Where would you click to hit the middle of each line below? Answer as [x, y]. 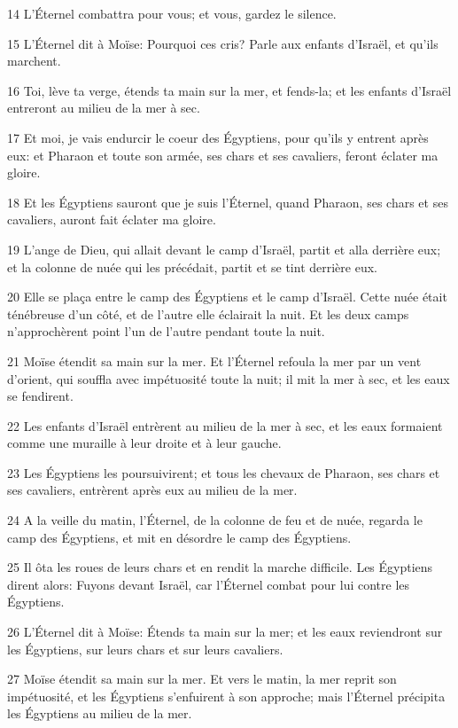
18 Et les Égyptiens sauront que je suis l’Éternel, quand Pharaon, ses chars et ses [228, 202]
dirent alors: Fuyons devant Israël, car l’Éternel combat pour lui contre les [209, 584]
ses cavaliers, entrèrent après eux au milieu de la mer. [152, 490]
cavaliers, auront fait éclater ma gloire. [112, 219]
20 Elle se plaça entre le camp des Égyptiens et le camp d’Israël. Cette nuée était [227, 297]
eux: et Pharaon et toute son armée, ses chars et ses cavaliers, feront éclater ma [223, 155]
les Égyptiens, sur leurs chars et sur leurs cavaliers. [145, 649]
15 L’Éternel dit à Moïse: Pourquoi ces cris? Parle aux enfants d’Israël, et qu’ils [223, 43]
